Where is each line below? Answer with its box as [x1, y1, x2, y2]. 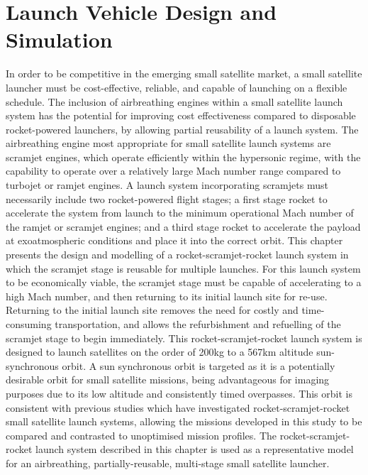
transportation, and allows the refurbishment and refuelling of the [55, 317, 341, 331]
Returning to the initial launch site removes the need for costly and [6, 302, 299, 317]
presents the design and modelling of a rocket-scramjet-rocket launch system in [6, 247, 349, 262]
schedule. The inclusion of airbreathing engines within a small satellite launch [6, 94, 343, 109]
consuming [6, 317, 52, 331]
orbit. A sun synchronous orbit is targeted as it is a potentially [62, 358, 335, 373]
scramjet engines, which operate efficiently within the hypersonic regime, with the [6, 149, 361, 164]
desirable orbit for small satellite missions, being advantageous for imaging [6, 372, 330, 387]
